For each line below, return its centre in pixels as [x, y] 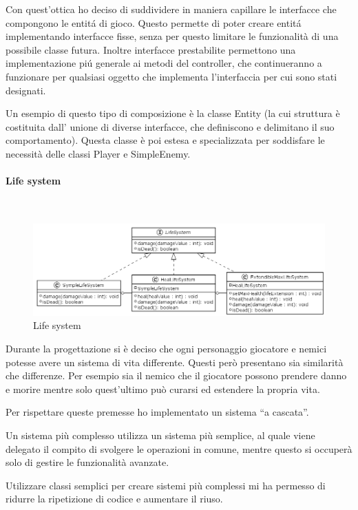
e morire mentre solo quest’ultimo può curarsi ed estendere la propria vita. [163, 389]
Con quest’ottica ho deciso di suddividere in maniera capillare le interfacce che [171, 9]
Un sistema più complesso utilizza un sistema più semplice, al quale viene [160, 435]
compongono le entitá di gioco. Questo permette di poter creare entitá [154, 22]
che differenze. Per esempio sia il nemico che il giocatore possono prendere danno [176, 375]
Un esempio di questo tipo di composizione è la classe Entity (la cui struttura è [173, 113]
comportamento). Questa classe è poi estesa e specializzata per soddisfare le [165, 140]
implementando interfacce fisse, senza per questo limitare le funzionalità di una [172, 36]
